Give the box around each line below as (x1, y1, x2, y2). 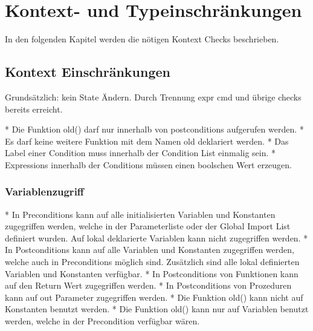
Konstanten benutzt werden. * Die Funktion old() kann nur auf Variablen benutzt (5, 303, 309, 315)
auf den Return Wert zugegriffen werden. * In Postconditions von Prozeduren (5, 279, 292, 292)
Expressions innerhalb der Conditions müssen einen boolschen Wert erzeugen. (5, 158, 292, 171)
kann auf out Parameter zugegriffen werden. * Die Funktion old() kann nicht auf (5, 290, 303, 303)
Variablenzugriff (5, 184, 84, 199)
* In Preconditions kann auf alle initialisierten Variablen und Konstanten (5, 208, 276, 220)
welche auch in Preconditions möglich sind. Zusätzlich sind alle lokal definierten (5, 255, 300, 268)
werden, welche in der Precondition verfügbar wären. (5, 315, 200, 327)
